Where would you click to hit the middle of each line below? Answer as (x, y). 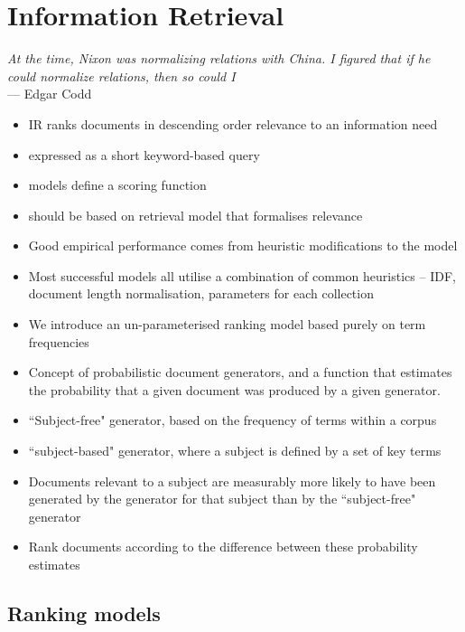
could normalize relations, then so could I (121, 75)
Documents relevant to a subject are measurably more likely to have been (232, 481)
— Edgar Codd (50, 94)
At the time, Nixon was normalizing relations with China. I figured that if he (219, 58)
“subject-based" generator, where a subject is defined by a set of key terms (235, 451)
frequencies (59, 341)
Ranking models (84, 613)
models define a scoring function (117, 185)
